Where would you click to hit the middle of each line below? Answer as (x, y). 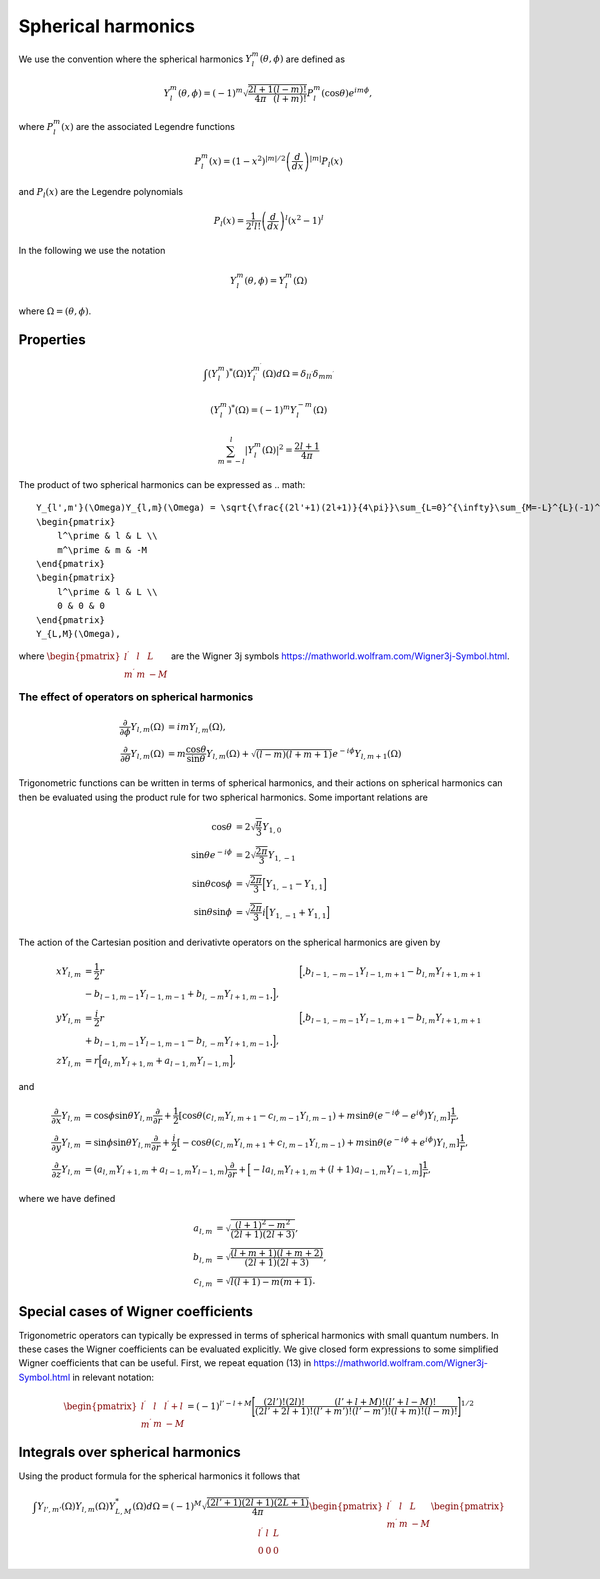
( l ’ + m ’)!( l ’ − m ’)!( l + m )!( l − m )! (386, 1411)
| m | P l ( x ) (326, 161)
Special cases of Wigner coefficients (136, 1311)
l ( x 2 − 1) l (304, 220)
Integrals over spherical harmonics (130, 1451)
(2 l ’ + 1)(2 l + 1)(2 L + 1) (258, 1502)
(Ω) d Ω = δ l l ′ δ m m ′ (298, 375)
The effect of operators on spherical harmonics (136, 697)
